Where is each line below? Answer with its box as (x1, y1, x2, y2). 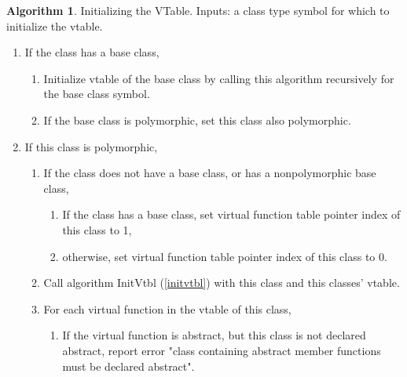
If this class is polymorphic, (24, 138, 158, 154)
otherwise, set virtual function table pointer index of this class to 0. (62, 248, 387, 264)
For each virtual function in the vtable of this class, (43, 300, 291, 317)
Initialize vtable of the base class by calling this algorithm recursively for (43, 70, 394, 86)
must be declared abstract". (62, 357, 195, 374)
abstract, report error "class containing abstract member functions (62, 342, 381, 358)
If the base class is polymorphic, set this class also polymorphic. (43, 111, 351, 128)
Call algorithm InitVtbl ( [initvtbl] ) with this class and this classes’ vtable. (43, 274, 400, 291)
